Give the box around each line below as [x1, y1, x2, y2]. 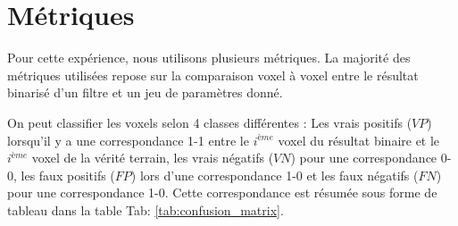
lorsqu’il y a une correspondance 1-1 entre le [7, 130, 249, 149]
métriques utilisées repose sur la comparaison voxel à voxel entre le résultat [7, 65, 419, 84]
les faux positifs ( [21, 165, 115, 184]
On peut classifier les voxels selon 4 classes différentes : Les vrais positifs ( [7, 113, 412, 131]
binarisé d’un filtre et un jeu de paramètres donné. [7, 83, 283, 102]
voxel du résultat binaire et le [278, 130, 440, 149]
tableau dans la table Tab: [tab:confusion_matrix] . [7, 200, 284, 219]
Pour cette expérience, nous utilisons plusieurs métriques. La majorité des [7, 48, 411, 67]
